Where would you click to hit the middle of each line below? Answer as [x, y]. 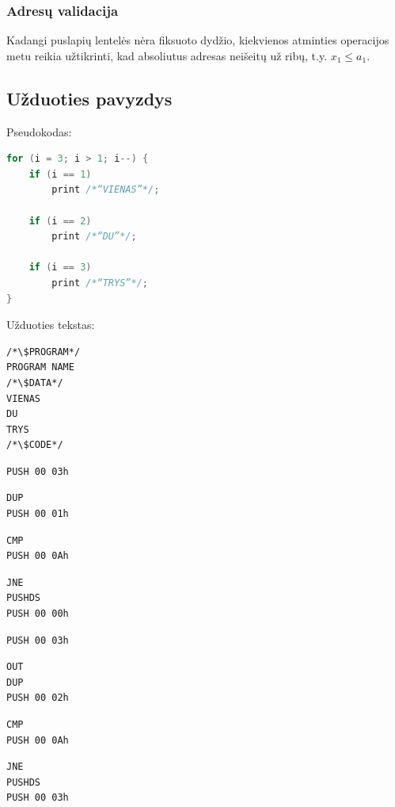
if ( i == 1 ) [60, 174]
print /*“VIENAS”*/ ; [106, 190]
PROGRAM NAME [40, 367]
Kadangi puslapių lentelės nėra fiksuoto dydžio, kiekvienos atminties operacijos [198, 40]
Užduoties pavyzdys [89, 98]
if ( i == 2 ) [60, 221]
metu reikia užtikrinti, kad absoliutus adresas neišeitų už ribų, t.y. [167, 55]
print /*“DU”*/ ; [94, 237]
